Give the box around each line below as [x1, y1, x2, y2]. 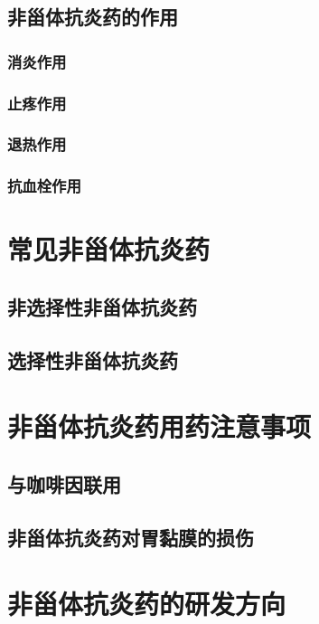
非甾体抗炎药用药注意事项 [7, 408, 312, 445]
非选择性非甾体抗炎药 [7, 292, 197, 320]
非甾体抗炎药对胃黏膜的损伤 [7, 523, 254, 551]
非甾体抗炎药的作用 [7, 3, 178, 31]
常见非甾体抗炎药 [7, 231, 211, 268]
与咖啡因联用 [7, 469, 121, 497]
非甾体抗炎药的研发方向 [7, 585, 286, 622]
